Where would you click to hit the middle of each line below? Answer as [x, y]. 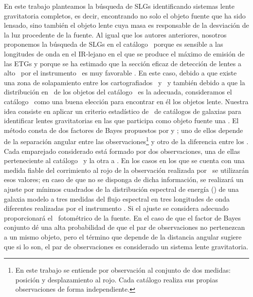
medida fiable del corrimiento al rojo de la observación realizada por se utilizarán [126, 170]
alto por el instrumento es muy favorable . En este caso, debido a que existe [120, 73]
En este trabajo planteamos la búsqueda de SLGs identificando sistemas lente [119, 6]
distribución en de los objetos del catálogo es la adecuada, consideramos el [118, 92]
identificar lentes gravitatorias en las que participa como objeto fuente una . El [121, 121]
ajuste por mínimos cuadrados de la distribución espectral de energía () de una [121, 189]
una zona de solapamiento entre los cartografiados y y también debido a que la [125, 82]
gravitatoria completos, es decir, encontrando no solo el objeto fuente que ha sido [125, 15]
